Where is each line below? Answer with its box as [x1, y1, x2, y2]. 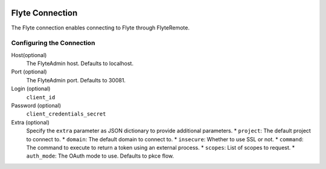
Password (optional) [11, 102, 62, 109]
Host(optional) [11, 51, 47, 58]
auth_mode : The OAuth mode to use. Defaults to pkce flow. [26, 152, 174, 159]
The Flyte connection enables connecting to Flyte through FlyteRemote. [11, 24, 190, 31]
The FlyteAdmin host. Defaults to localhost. [26, 60, 134, 67]
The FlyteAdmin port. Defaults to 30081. [26, 76, 126, 84]
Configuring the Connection [11, 39, 95, 48]
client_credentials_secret [26, 111, 106, 117]
